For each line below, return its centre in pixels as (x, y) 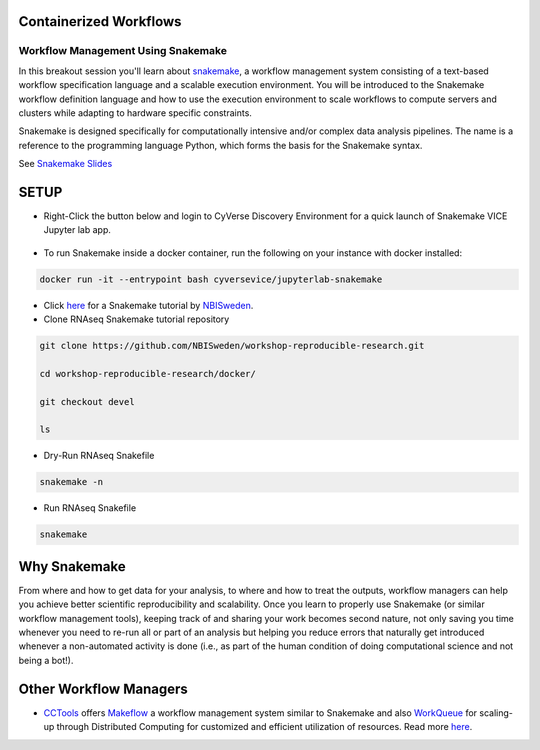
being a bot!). (46, 660)
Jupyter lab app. (77, 230)
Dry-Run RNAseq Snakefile (99, 456)
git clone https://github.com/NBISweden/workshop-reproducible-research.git (232, 346)
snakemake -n (71, 482)
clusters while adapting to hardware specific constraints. (135, 112)
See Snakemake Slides (65, 164)
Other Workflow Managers (103, 688)
